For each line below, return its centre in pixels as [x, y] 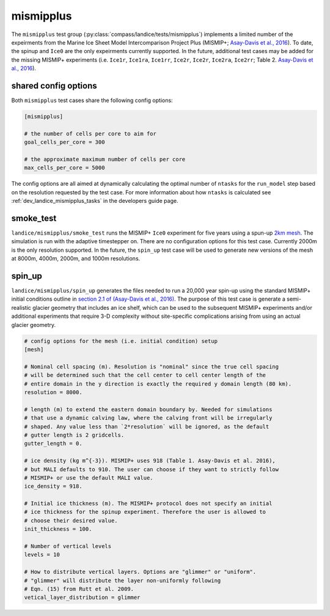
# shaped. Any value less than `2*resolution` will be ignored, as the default [147, 427]
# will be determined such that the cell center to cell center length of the [145, 375]
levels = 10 [42, 555]
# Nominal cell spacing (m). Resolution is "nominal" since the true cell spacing [152, 366]
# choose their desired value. [71, 520]
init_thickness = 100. [58, 529]
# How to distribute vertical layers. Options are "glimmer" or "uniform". [140, 572]
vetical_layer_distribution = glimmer [82, 598]
